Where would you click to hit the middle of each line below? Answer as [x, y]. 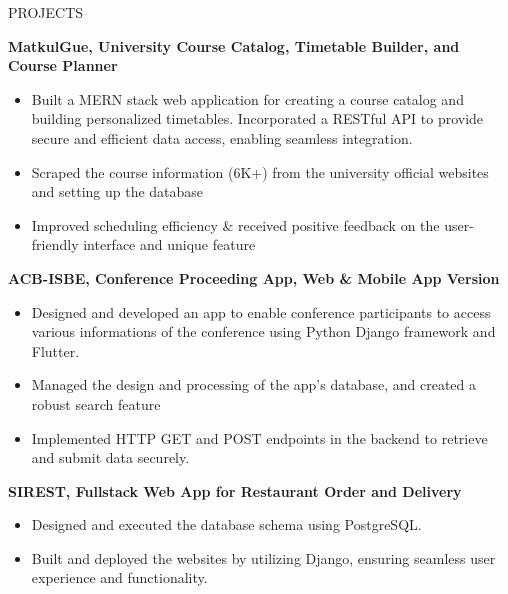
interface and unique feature [169, 244]
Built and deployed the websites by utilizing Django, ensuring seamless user [263, 557]
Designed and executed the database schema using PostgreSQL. [226, 524]
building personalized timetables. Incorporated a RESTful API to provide [257, 118]
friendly [55, 244]
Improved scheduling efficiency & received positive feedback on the [235, 224]
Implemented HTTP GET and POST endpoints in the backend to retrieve [259, 437]
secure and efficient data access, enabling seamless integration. [222, 137]
